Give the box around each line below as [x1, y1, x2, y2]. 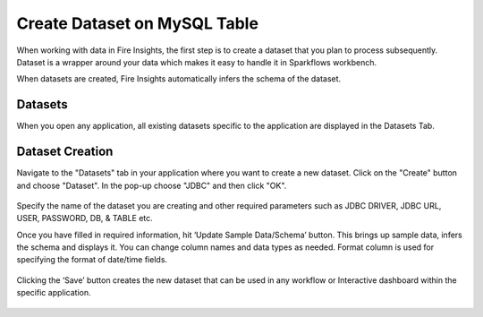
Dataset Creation [16, 144, 114, 159]
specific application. [16, 287, 91, 298]
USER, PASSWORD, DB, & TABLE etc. [16, 213, 154, 224]
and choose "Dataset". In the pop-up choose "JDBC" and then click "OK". [16, 180, 287, 191]
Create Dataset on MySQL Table [16, 13, 259, 33]
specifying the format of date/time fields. [16, 254, 168, 265]
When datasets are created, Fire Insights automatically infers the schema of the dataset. [16, 73, 342, 84]
